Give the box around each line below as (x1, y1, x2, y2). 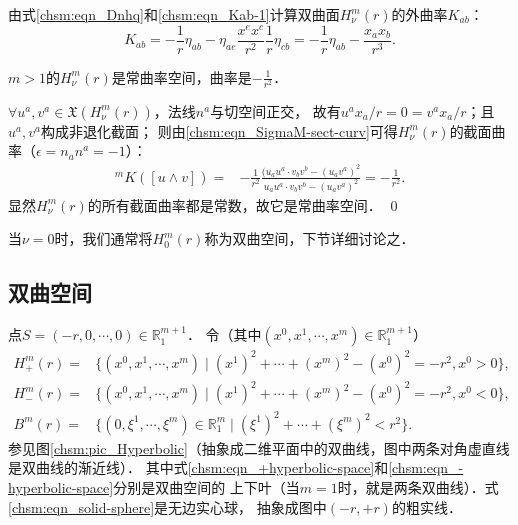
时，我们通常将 (54, 228, 153, 249)
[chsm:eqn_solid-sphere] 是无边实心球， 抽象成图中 (8, 496, 327, 517)
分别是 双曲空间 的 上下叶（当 (113, 477, 300, 498)
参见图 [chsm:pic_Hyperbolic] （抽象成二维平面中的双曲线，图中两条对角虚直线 (8, 437, 510, 458)
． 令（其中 (186, 324, 262, 345)
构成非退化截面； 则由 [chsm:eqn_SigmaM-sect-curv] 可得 (40, 120, 398, 141)
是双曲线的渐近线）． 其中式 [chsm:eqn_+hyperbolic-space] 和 (8, 457, 389, 478)
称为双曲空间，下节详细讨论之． (204, 228, 415, 249)
